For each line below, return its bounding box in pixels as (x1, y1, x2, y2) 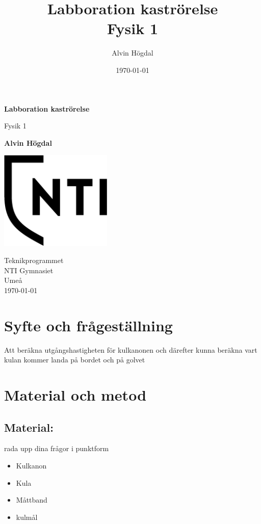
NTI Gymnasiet (4, 265, 54, 275)
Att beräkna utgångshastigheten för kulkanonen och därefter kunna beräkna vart (4, 344, 257, 355)
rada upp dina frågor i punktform (4, 443, 109, 454)
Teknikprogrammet (4, 255, 64, 266)
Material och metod (4, 384, 147, 405)
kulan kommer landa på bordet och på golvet (4, 354, 145, 365)
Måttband (16, 494, 47, 505)
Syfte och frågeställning (4, 315, 173, 335)
